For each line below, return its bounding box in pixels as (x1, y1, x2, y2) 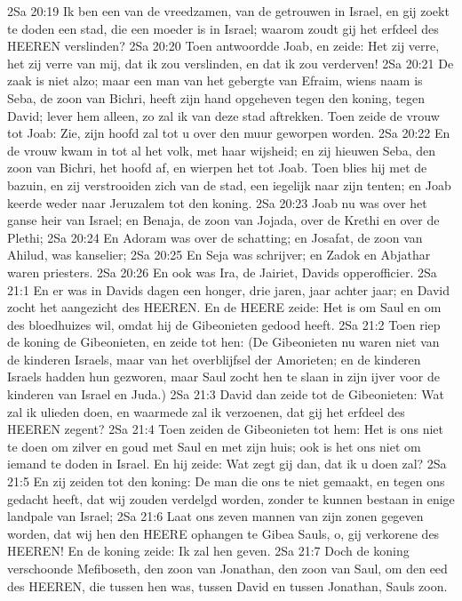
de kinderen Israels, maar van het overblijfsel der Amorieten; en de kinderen (7, 349, 421, 368)
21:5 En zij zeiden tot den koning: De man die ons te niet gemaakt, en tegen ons (7, 472, 445, 491)
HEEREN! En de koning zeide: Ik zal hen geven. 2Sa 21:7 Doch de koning (7, 541, 410, 560)
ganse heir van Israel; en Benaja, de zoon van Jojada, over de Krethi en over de (7, 211, 440, 229)
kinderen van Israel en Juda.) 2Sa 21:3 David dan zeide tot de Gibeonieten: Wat (7, 385, 444, 404)
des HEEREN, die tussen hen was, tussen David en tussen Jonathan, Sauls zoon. (7, 576, 448, 595)
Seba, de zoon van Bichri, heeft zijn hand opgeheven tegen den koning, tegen (7, 88, 426, 107)
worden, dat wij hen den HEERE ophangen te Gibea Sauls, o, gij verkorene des (7, 524, 440, 542)
